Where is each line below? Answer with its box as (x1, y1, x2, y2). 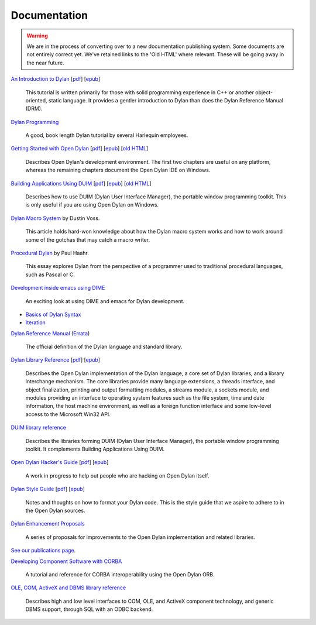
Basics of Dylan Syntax (25, 311, 81, 318)
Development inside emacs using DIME (11, 284, 105, 291)
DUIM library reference (11, 424, 67, 431)
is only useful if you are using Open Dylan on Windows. (25, 201, 159, 208)
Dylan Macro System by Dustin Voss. (11, 214, 100, 222)
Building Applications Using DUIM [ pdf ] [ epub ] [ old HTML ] (11, 180, 152, 187)
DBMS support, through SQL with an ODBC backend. (25, 606, 153, 613)
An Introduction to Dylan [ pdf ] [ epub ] (11, 75, 101, 83)
